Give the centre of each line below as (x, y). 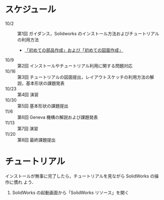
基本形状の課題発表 (45, 83)
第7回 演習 (28, 128)
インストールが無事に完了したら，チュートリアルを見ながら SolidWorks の (80, 176)
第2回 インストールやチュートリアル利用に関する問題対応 (75, 66)
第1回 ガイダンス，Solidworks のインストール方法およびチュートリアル (88, 33)
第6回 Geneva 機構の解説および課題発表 (58, 117)
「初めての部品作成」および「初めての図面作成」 (74, 50)
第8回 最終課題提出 (36, 140)
